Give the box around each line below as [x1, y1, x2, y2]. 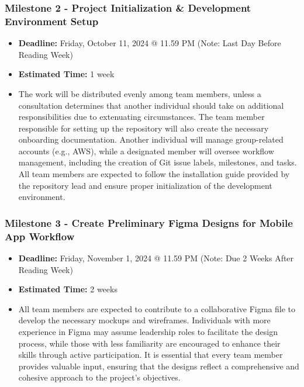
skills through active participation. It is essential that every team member [18, 348, 283, 361]
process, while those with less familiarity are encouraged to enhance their [18, 337, 281, 349]
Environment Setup [5, 13, 99, 28]
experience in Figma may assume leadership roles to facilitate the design [18, 325, 278, 337]
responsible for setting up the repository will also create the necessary [18, 122, 269, 134]
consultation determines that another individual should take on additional [18, 99, 284, 111]
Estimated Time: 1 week [18, 68, 115, 80]
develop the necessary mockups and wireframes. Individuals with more [18, 314, 271, 326]
